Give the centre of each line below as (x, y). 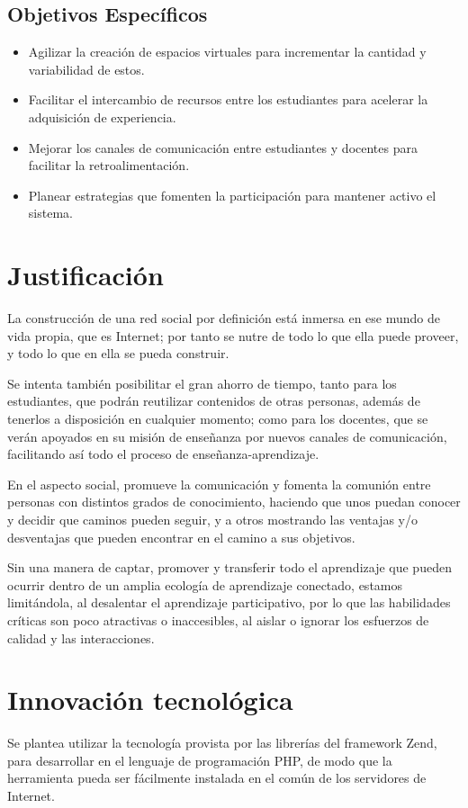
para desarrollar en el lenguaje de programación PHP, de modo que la (200, 760)
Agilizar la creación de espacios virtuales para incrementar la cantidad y (227, 52)
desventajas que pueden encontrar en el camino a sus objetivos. (181, 537)
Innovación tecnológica (150, 700)
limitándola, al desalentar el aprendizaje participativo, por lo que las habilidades (229, 602)
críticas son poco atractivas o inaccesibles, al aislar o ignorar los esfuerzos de (218, 619)
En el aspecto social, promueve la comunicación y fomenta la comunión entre (219, 484)
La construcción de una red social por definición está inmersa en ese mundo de (224, 318)
